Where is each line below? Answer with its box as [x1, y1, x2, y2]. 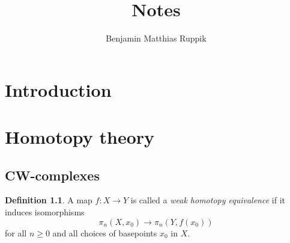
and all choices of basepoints [52, 226, 157, 239]
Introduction [5, 77, 112, 102]
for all [5, 226, 27, 239]
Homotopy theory [5, 125, 155, 149]
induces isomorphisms [5, 206, 85, 218]
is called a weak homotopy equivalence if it [130, 194, 285, 206]
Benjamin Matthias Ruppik [106, 32, 207, 45]
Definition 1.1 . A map [5, 194, 92, 206]
